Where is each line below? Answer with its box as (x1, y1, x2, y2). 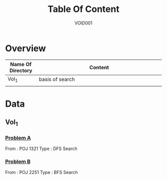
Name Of (10, 61, 32, 68)
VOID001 (74, 20, 93, 26)
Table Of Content (47, 3, 120, 15)
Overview (5, 42, 46, 54)
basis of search (39, 76, 75, 83)
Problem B (5, 158, 31, 165)
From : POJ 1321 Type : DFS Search (5, 146, 78, 152)
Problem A (5, 134, 31, 141)
